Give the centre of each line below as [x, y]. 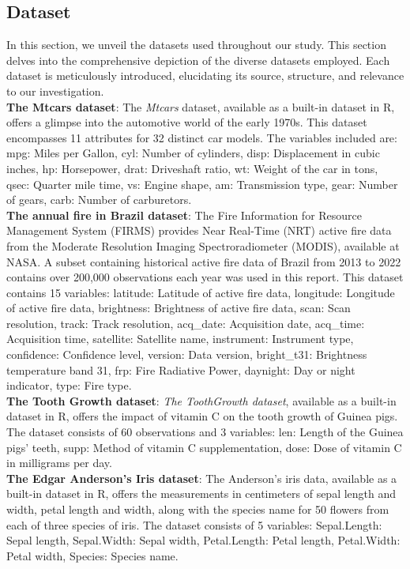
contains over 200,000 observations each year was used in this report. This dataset [205, 277]
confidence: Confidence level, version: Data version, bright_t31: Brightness [187, 354]
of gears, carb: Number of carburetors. [99, 200]
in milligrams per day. [59, 463]
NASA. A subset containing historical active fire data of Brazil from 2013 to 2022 [204, 261]
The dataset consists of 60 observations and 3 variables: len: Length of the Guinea [205, 432]
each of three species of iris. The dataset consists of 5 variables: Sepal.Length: [194, 524]
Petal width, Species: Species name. [92, 555]
